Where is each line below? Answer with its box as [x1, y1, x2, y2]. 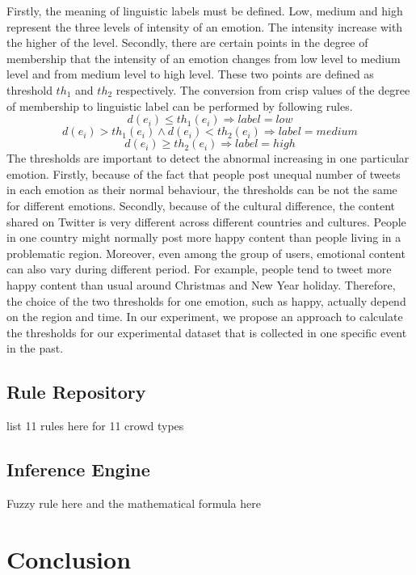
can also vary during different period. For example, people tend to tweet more [6, 260, 392, 277]
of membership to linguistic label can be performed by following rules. [6, 97, 353, 114]
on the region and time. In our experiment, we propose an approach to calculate [6, 308, 403, 325]
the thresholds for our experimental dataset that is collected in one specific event [6, 323, 407, 340]
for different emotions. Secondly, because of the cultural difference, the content [6, 197, 395, 214]
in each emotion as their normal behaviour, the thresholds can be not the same [6, 181, 397, 198]
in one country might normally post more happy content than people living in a [6, 229, 401, 246]
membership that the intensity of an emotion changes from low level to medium [6, 49, 401, 66]
